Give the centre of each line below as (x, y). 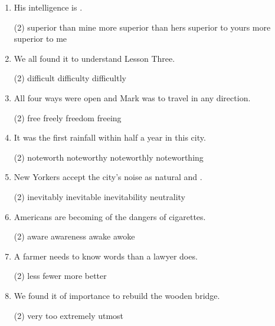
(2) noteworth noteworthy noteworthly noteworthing (109, 157)
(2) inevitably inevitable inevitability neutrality (100, 196)
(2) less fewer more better (60, 276)
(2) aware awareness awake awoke (74, 236)
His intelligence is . (48, 7)
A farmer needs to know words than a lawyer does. (106, 256)
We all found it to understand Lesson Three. (94, 58)
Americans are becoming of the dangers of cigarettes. (110, 216)
